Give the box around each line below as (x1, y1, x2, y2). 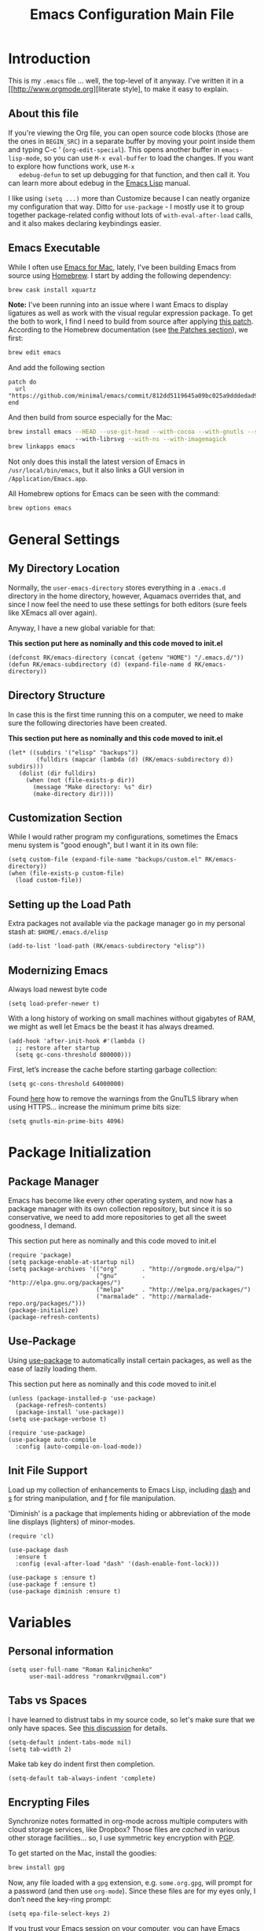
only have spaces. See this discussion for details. (8, 1723, 168, 1733)
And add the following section (8, 363, 105, 372)
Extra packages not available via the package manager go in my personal (8, 919, 246, 928)
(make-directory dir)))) (32, 790, 114, 798)
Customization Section (8, 811, 123, 825)
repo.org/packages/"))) (8, 1299, 86, 1308)
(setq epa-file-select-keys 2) (8, 1910, 111, 1918)
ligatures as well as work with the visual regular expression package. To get (8, 309, 253, 318)
